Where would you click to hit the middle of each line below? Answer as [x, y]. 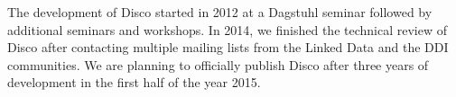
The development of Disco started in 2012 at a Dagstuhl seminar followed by [220, 12]
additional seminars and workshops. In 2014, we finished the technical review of [228, 29]
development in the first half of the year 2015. [134, 82]
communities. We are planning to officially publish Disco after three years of [218, 64]
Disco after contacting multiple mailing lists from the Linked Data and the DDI [228, 47]
